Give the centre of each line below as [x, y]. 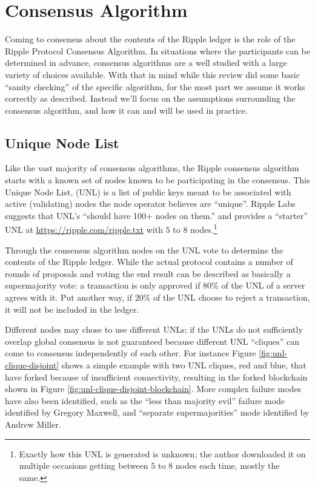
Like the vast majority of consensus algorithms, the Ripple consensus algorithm [152, 168]
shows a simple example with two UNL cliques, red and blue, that [184, 365]
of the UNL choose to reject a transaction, [231, 297]
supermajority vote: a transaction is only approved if [103, 285]
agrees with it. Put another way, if [68, 297]
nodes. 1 [204, 229]
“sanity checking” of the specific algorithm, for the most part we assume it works [155, 86]
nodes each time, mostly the [227, 466]
